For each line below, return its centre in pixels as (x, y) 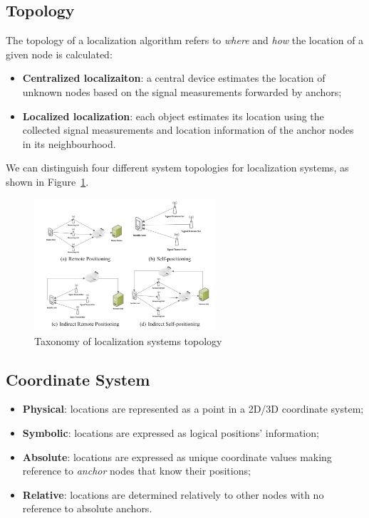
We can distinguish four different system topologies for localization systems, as (177, 168)
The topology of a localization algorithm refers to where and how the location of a (185, 40)
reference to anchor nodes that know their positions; (136, 471)
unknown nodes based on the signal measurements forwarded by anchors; (182, 91)
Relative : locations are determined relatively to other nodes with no (173, 494)
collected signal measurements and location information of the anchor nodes (188, 130)
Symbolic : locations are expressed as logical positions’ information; (171, 432)
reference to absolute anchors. (87, 508)
